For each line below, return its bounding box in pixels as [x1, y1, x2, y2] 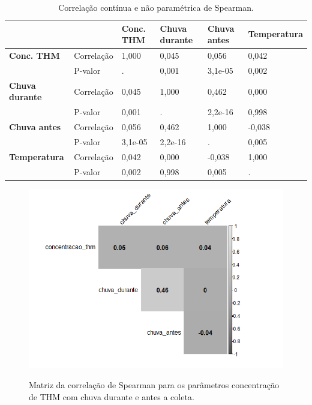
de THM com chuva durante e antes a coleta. [29, 390, 194, 403]
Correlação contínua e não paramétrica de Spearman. [58, 1, 254, 13]
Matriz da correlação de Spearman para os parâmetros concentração [29, 378, 279, 391]
